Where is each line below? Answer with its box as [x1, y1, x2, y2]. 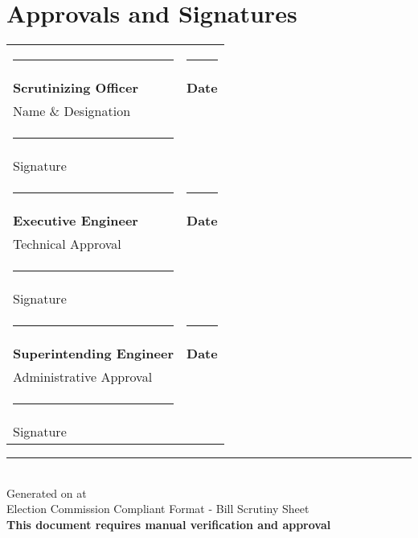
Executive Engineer [13, 211, 138, 230]
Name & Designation [13, 101, 131, 121]
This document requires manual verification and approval [6, 515, 331, 532]
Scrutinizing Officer [13, 78, 138, 97]
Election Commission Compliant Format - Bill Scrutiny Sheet [6, 500, 309, 517]
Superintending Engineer [13, 344, 174, 363]
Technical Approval [13, 234, 121, 254]
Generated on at [6, 484, 87, 501]
